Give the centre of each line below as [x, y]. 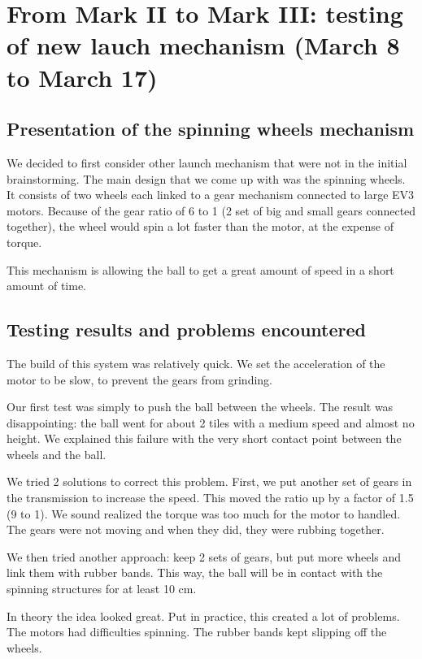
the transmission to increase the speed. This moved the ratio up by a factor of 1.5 [210, 498]
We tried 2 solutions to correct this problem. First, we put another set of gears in [209, 481]
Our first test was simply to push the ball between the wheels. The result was [200, 407]
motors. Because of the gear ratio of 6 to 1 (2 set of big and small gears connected [211, 210]
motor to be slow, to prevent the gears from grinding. [140, 379]
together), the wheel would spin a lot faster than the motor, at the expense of [200, 226]
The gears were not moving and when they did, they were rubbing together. [196, 529]
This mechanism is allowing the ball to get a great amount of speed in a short [200, 269]
